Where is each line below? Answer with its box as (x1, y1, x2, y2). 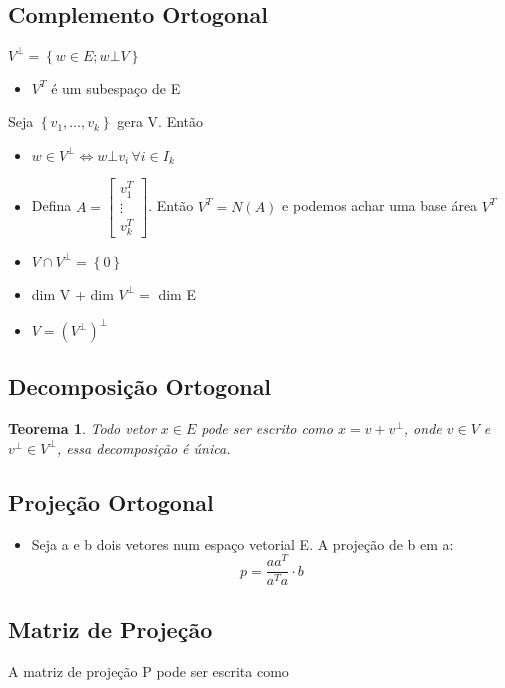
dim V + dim (31, 283, 114, 304)
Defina (31, 195, 72, 216)
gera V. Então (117, 111, 204, 132)
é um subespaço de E (51, 77, 181, 98)
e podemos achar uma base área (282, 195, 478, 216)
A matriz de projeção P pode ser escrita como (8, 660, 289, 681)
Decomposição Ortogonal (8, 371, 272, 402)
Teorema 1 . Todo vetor (8, 418, 156, 439)
